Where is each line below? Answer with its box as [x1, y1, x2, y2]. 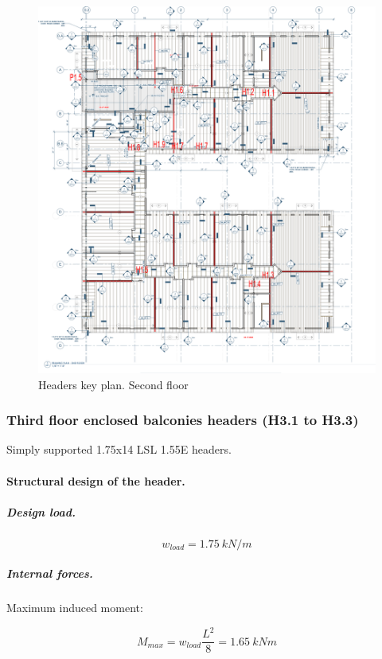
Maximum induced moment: [6, 599, 143, 616]
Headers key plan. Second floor [38, 376, 189, 392]
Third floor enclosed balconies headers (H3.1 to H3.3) [6, 410, 359, 430]
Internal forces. [6, 565, 93, 582]
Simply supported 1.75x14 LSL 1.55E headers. [6, 441, 232, 458]
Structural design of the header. [6, 472, 185, 489]
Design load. [6, 503, 76, 520]
